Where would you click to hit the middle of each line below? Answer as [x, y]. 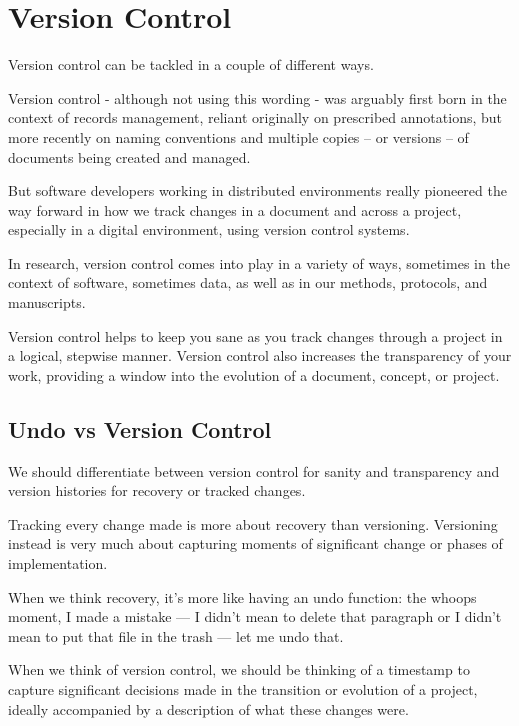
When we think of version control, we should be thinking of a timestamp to [239, 669]
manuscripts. [47, 302]
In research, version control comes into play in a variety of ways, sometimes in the [259, 262]
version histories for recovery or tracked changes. [157, 490]
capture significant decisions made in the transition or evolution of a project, [243, 688]
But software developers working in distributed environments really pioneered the [257, 190]
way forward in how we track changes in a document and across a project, [235, 209]
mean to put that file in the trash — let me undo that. [176, 635]
